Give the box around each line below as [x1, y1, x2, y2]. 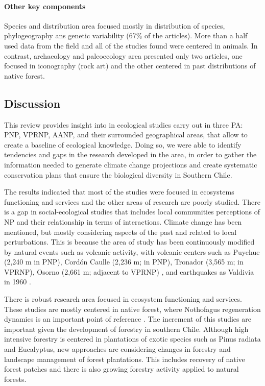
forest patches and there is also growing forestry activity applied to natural [4, 364, 239, 374]
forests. [4, 373, 27, 384]
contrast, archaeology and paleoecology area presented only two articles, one [4, 50, 243, 61]
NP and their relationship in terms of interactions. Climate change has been [4, 216, 242, 227]
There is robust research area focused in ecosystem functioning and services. [4, 294, 242, 304]
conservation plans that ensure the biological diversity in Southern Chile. [4, 169, 232, 180]
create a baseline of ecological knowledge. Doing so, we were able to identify [4, 139, 242, 150]
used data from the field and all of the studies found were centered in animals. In [4, 40, 258, 51]
